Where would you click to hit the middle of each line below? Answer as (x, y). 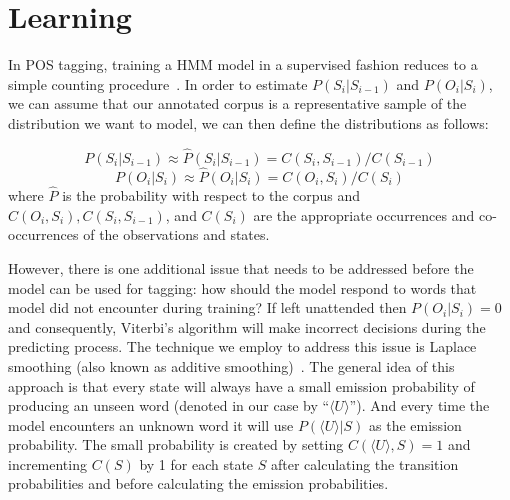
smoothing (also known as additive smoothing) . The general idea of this (231, 365)
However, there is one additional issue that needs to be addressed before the (241, 267)
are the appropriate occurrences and (364, 214)
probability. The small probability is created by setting (176, 444)
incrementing (47, 463)
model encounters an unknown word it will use (151, 424)
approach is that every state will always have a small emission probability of (241, 385)
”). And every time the (419, 405)
